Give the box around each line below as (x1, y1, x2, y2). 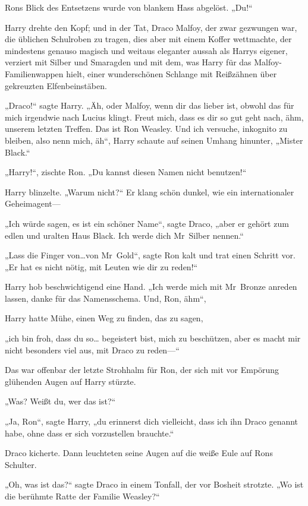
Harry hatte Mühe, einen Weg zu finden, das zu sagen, (5, 312, 203, 324)
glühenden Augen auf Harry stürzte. (5, 375, 136, 387)
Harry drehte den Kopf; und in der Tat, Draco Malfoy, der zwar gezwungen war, (5, 21, 297, 33)
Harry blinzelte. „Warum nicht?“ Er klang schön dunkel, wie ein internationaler (5, 185, 294, 198)
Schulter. (5, 458, 37, 470)
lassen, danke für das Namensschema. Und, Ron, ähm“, (5, 292, 206, 304)
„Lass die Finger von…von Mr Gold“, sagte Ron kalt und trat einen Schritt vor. (5, 249, 296, 261)
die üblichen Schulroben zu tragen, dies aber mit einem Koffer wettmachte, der (5, 33, 292, 45)
